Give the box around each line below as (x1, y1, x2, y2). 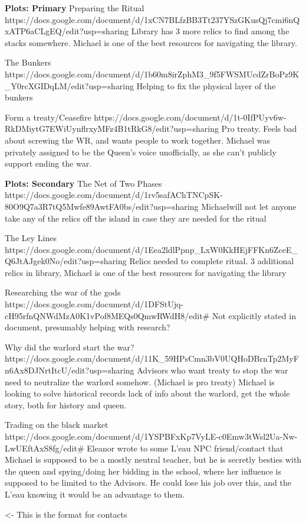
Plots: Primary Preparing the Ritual (5, 2, 144, 14)
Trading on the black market (5, 418, 108, 431)
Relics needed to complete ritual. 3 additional (129, 255, 294, 267)
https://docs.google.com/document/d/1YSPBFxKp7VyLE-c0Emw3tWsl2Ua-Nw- (5, 430, 298, 442)
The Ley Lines (5, 232, 57, 244)
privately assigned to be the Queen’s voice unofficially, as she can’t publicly (5, 145, 277, 158)
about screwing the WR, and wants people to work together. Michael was (5, 134, 271, 146)
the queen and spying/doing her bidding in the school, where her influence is (5, 464, 281, 477)
